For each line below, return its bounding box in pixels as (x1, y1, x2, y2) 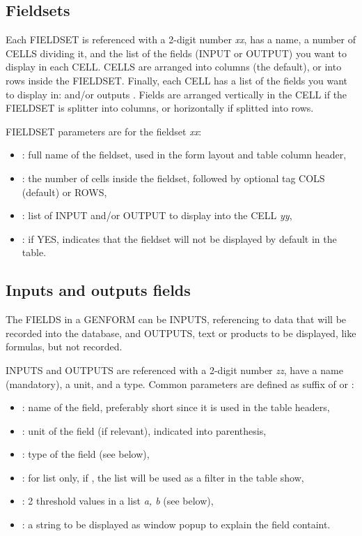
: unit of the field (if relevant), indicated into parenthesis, (22, 423, 267, 438)
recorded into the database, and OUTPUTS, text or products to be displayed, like (6, 325, 356, 340)
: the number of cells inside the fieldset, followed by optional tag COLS (22, 170, 325, 185)
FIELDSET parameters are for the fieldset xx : (6, 124, 202, 138)
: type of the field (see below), (22, 447, 150, 461)
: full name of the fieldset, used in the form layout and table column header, (22, 147, 347, 162)
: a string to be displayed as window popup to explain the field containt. (22, 517, 331, 532)
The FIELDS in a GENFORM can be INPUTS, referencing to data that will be (6, 312, 347, 327)
